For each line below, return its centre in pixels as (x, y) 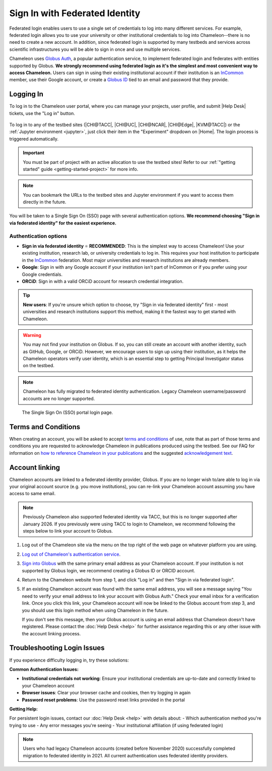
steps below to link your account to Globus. (68, 531)
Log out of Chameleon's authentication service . (71, 554)
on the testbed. (39, 366)
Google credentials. (42, 274)
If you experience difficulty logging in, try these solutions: (69, 660)
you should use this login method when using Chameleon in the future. (95, 610)
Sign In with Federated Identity (75, 13)
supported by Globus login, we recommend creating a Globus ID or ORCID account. (109, 570)
